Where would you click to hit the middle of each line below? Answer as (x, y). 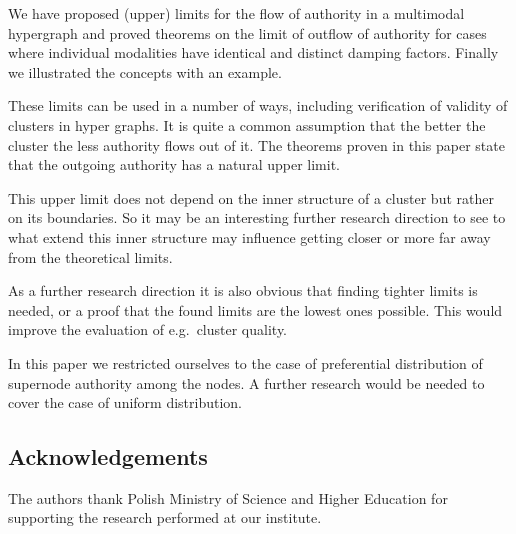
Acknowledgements (108, 456)
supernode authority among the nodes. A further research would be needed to (246, 382)
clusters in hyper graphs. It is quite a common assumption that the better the (247, 124)
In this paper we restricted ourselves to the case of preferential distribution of (245, 362)
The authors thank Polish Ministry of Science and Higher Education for (228, 497)
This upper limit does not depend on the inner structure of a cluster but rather (251, 197)
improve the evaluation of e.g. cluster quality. (148, 329)
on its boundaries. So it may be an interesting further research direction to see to (257, 217)
